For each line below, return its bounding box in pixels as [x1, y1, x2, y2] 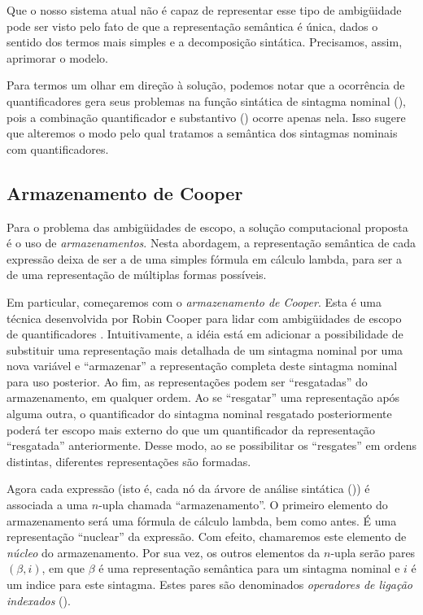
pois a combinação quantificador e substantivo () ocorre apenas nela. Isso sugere [7, 108, 406, 125]
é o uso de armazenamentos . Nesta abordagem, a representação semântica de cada [7, 234, 416, 251]
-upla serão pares [330, 543, 416, 560]
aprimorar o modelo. [7, 49, 108, 66]
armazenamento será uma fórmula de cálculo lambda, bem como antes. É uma [7, 512, 397, 529]
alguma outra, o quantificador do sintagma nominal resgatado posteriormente [7, 405, 392, 422]
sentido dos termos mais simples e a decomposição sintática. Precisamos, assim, [7, 33, 403, 50]
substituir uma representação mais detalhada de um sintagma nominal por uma [7, 341, 403, 358]
